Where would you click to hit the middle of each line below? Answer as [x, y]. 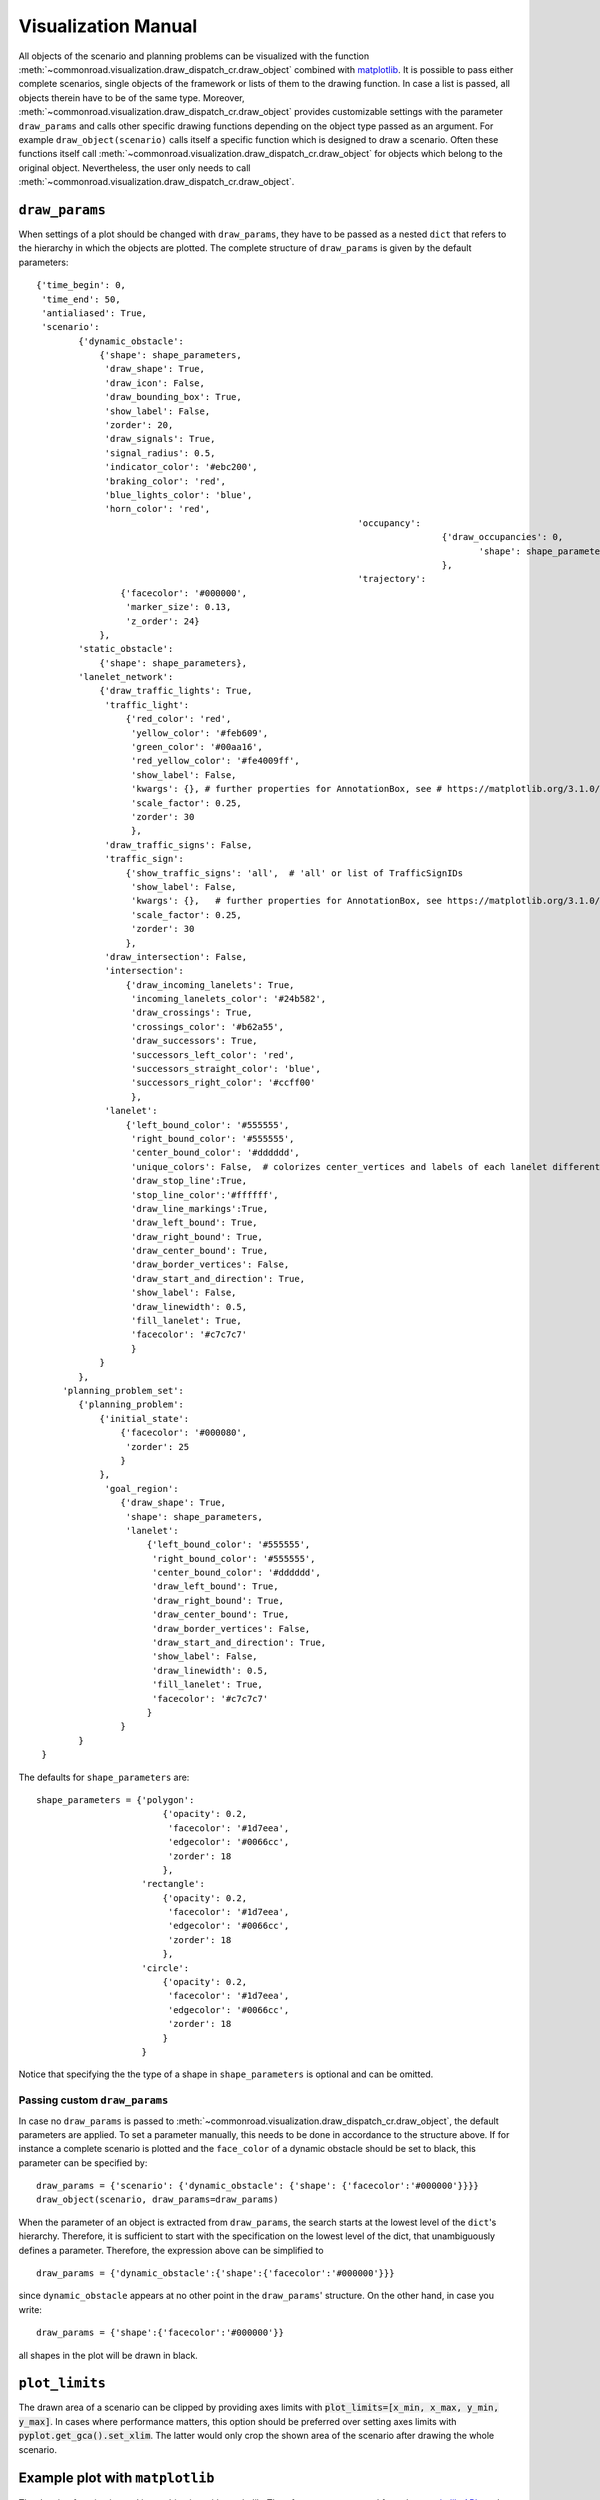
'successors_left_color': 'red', [212, 1054]
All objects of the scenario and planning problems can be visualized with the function [194, 56]
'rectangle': [173, 1884]
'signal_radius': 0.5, [160, 453]
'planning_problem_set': [123, 1390]
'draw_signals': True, [160, 439]
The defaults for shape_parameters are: [104, 1777]
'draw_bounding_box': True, [173, 397]
